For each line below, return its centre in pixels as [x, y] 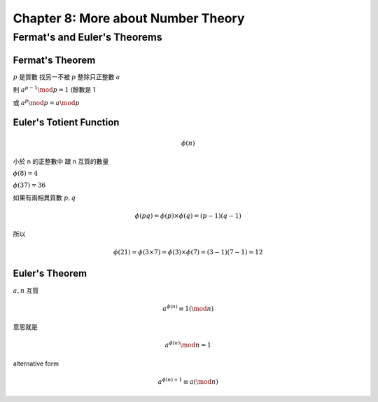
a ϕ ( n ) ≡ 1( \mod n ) [188, 308]
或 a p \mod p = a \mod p [46, 102]
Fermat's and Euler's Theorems [87, 37]
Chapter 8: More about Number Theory [129, 18]
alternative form [36, 363]
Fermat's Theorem [54, 60]
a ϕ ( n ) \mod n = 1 [188, 345]
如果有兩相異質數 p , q [44, 197]
